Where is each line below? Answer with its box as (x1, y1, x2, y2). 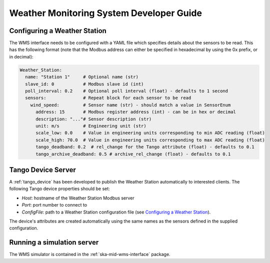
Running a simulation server (9, 238, 99, 247)
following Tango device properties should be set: (9, 185, 110, 192)
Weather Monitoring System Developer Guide (9, 7, 202, 18)
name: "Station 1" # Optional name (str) (25, 74, 138, 80)
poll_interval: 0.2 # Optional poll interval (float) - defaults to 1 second (25, 88, 228, 93)
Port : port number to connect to (21, 202, 87, 208)
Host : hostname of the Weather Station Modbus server (21, 195, 134, 201)
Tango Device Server (9, 165, 76, 174)
